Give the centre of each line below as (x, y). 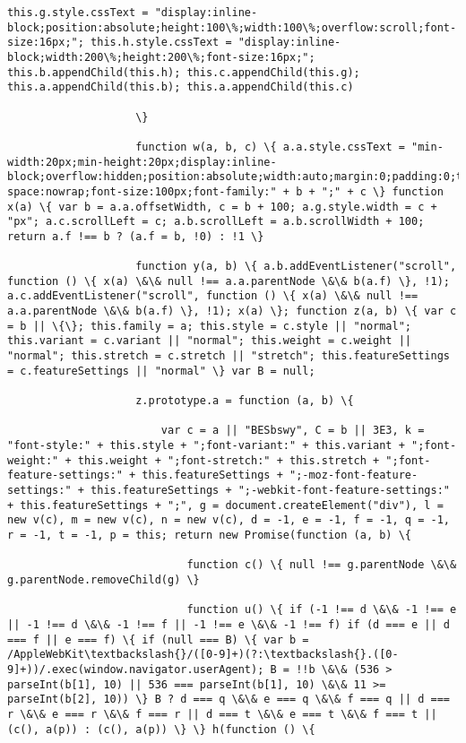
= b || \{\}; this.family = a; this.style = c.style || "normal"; (210, 326)
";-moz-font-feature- (354, 475)
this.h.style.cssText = (161, 43)
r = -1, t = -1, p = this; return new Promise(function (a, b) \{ (210, 535)
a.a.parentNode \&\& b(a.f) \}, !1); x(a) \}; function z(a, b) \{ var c (232, 311)
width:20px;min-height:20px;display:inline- (142, 162)
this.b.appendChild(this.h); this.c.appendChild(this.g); (184, 72)
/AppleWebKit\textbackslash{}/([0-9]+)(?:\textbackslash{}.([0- (203, 655)
